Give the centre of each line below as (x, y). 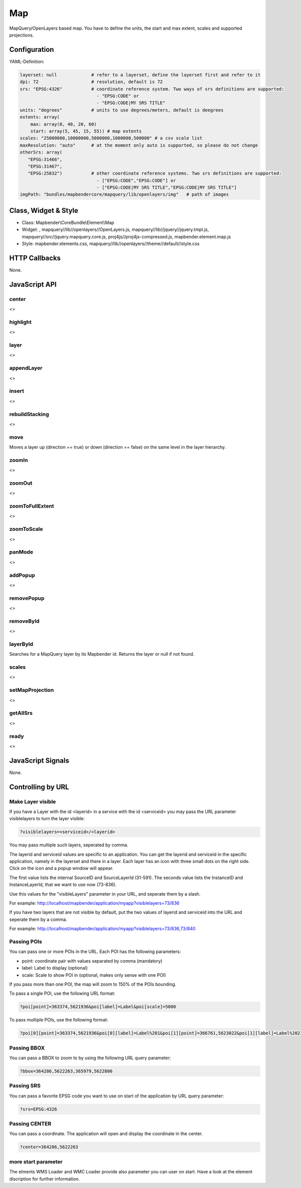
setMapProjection (32, 690)
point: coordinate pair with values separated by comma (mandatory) (92, 961)
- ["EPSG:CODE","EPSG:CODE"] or (136, 180)
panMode (21, 552)
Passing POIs (26, 941)
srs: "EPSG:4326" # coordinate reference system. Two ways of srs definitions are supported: (152, 89)
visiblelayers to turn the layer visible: (47, 819)
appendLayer (26, 368)
